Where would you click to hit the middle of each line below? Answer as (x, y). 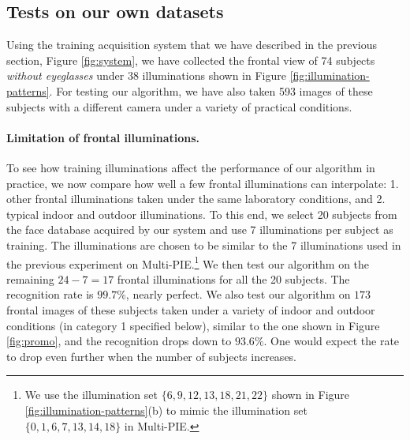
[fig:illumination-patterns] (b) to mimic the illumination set (166, 410)
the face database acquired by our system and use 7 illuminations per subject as (200, 229)
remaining (30, 278)
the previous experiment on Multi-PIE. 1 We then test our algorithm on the (188, 262)
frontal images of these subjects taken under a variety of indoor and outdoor (191, 309)
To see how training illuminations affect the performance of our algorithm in (191, 167)
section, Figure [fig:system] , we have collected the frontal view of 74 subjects (191, 60)
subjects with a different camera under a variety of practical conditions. (179, 106)
